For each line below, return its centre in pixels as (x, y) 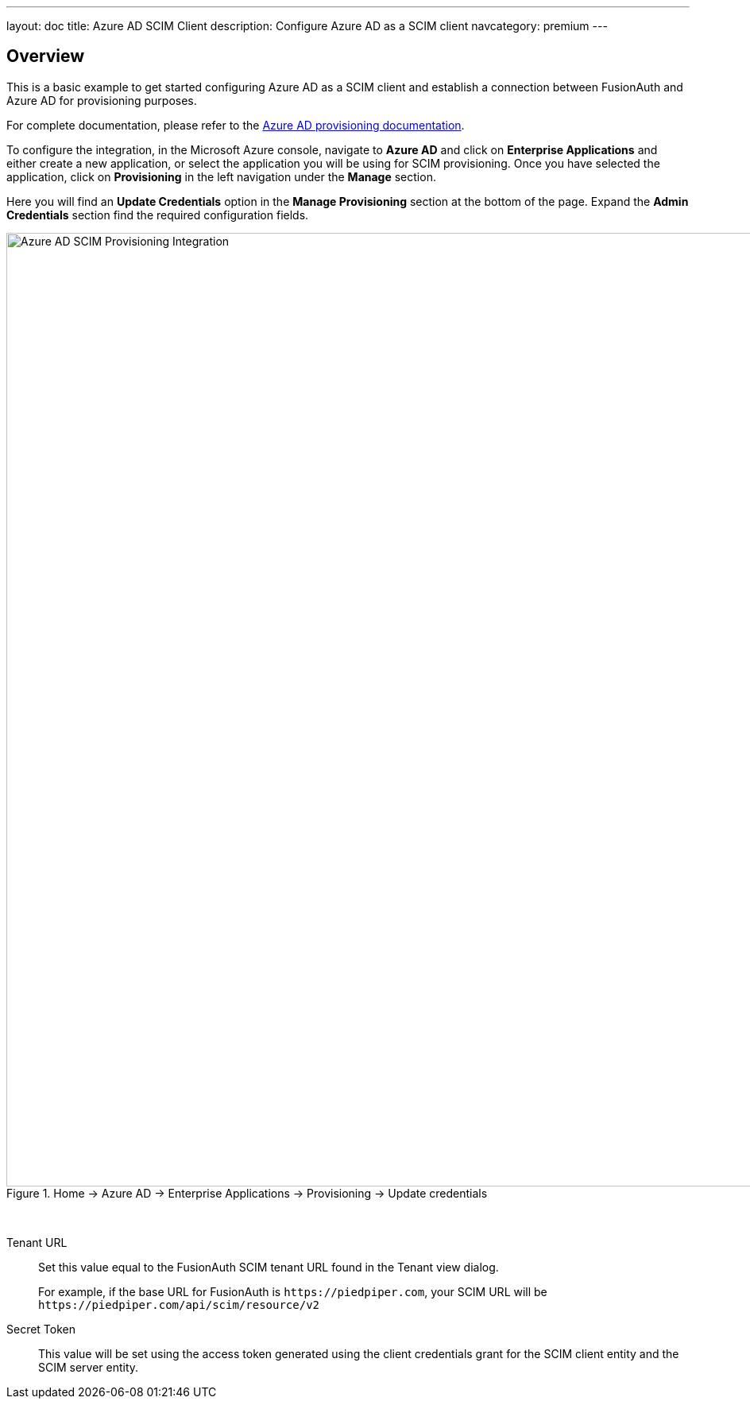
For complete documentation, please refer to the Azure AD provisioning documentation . (236, 125)
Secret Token (41, 1329)
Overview (46, 56)
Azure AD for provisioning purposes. (102, 100)
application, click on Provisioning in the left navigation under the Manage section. (221, 176)
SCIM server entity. (89, 1367)
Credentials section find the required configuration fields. (158, 215)
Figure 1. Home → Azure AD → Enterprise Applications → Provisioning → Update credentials (247, 1193)
